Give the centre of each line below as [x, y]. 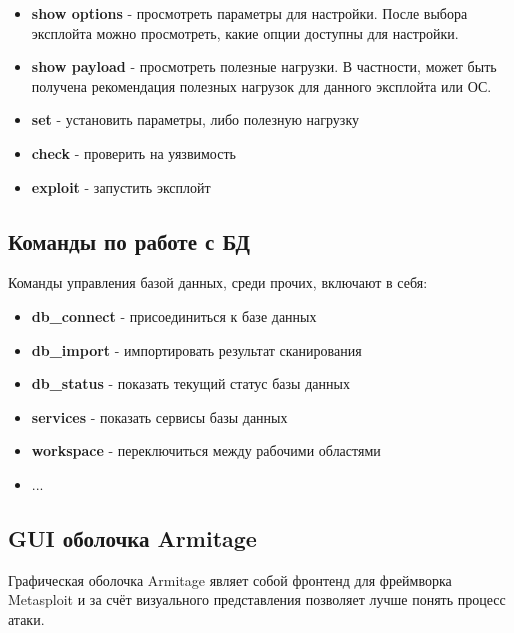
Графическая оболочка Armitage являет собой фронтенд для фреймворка [230, 579]
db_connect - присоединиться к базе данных [174, 315]
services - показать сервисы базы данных [159, 416]
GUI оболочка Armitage [132, 537]
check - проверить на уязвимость [133, 152]
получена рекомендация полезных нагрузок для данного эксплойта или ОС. [261, 85]
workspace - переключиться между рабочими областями [206, 450]
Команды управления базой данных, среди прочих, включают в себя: [218, 282]
